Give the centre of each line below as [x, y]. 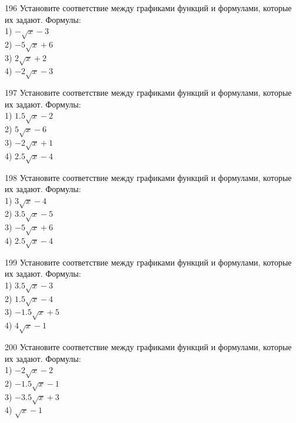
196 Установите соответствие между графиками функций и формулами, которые [148, 8]
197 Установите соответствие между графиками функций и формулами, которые [148, 93]
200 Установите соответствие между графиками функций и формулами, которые [148, 347]
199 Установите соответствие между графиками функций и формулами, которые [148, 262]
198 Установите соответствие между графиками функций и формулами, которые [148, 177]
